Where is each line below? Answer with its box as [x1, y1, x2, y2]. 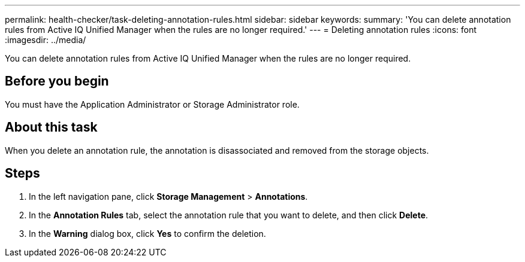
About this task [5, 120, 98, 135]
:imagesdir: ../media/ [5, 35, 86, 45]
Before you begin [5, 74, 109, 89]
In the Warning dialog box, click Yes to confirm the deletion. [29, 228, 266, 239]
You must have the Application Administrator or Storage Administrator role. [5, 99, 300, 109]
